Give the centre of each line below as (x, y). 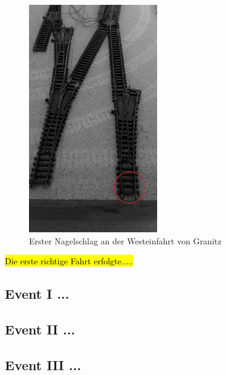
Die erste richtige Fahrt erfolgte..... (69, 261)
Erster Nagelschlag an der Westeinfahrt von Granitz (125, 240)
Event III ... (43, 364)
